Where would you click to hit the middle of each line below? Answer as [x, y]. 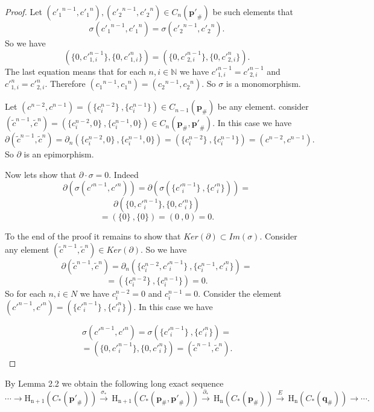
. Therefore [65, 84]
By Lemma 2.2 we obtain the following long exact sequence [114, 383]
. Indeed [124, 174]
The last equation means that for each [75, 71]
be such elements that [253, 11]
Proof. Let [24, 11]
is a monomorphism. [263, 84]
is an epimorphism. [59, 154]
